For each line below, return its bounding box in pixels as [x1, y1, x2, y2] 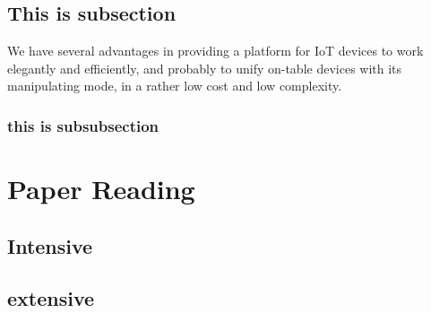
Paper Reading [7, 170, 195, 207]
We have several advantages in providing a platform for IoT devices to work [7, 41, 424, 60]
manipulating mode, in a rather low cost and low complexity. [7, 76, 342, 95]
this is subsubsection [7, 114, 159, 136]
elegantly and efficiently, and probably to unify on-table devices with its [7, 58, 402, 77]
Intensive [7, 231, 93, 259]
